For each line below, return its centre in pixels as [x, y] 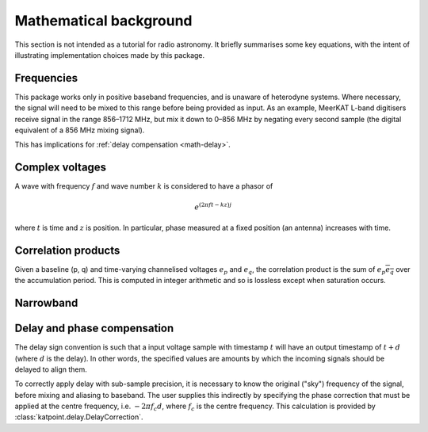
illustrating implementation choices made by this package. [110, 55]
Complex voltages [61, 168]
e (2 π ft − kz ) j [213, 206]
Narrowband [46, 303]
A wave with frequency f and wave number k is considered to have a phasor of [144, 186]
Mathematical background [104, 21]
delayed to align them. [51, 369]
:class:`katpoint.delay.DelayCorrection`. [79, 417]
